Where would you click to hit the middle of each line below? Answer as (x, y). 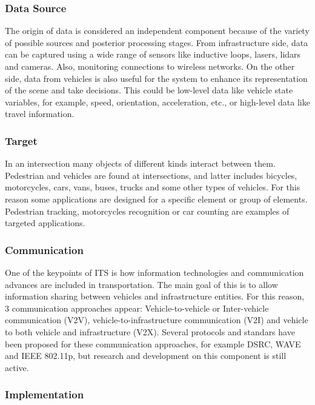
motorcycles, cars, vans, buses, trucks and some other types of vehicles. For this (153, 187)
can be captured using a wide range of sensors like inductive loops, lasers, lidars (153, 54)
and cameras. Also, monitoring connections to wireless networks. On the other (150, 66)
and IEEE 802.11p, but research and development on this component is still (146, 356)
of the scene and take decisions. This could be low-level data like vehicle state (149, 90)
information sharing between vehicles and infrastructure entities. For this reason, (155, 296)
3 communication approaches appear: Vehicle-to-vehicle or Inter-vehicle (137, 308)
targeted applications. (45, 223)
